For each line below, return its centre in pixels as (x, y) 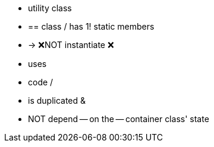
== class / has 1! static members (91, 26)
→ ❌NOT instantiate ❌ (71, 45)
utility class (50, 8)
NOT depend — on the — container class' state (119, 119)
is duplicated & (57, 100)
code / (41, 82)
